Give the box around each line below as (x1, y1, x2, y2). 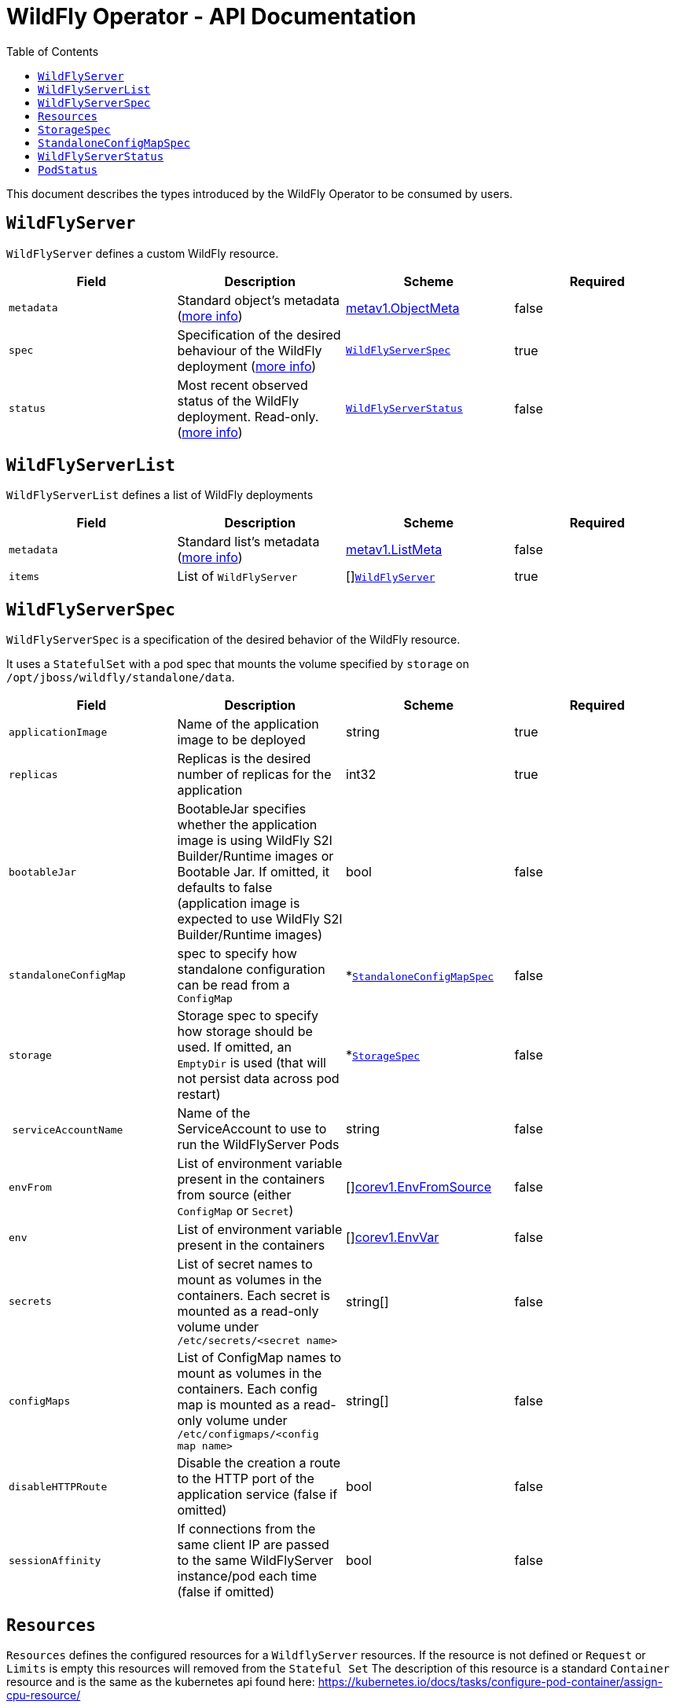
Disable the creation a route (177, 1455, 341, 1471)
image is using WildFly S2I (177, 832, 332, 849)
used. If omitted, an (177, 1039, 292, 1056)
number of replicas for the (177, 766, 332, 783)
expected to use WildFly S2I (177, 911, 343, 927)
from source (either (177, 1187, 292, 1203)
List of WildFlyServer (177, 568, 298, 585)
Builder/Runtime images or (177, 848, 334, 865)
